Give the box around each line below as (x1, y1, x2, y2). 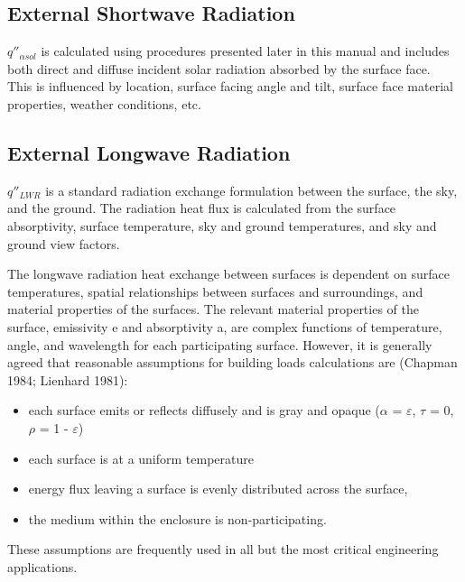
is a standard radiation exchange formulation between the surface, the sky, (45, 180, 458, 199)
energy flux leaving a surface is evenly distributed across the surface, (28, 479, 408, 498)
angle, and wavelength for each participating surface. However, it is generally (7, 335, 432, 354)
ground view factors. (7, 234, 120, 253)
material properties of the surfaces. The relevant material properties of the (7, 300, 419, 319)
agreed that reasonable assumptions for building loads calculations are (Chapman (7, 353, 458, 372)
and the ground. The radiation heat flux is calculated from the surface (7, 199, 396, 217)
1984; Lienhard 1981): (7, 370, 128, 389)
